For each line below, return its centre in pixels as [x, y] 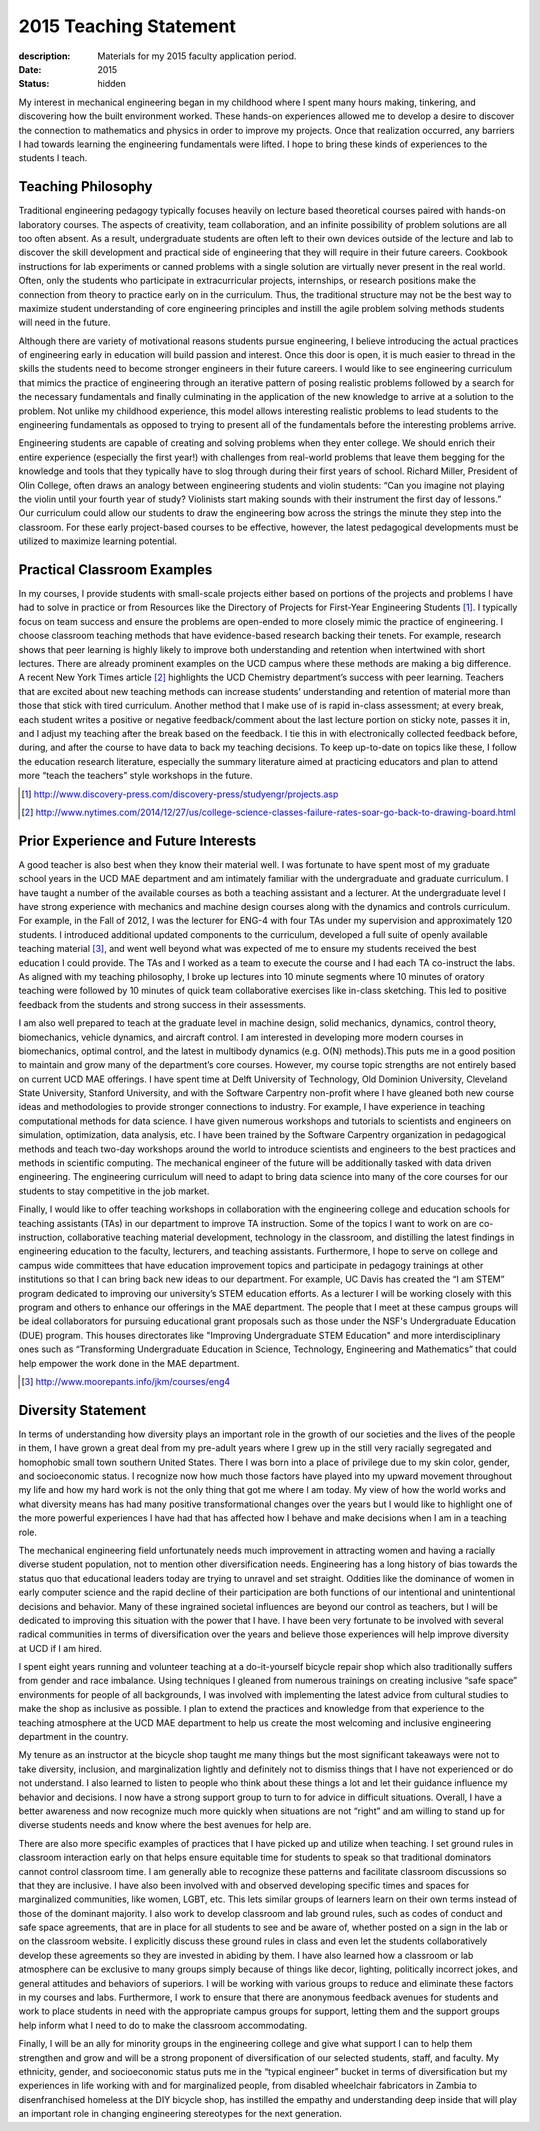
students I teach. [53, 158]
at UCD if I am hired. [60, 1648]
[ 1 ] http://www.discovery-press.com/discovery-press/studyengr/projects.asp [180, 794]
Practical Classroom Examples [115, 569]
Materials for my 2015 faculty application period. [197, 56]
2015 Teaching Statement [127, 26]
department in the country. [73, 1737]
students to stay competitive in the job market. [114, 1191]
